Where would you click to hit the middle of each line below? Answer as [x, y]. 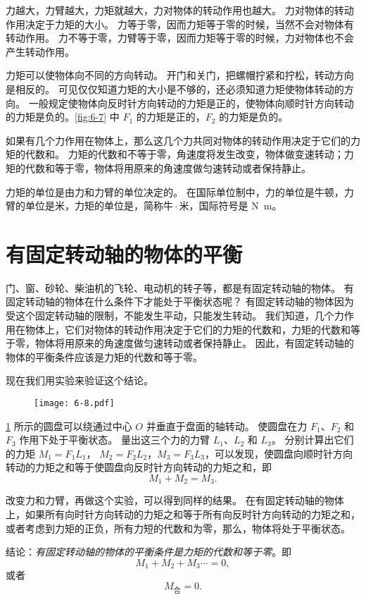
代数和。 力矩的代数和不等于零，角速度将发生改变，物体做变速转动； [184, 154]
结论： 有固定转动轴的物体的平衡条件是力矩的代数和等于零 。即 [149, 552]
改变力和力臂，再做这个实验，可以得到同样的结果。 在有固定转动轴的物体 [175, 500]
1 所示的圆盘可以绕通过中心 [69, 425]
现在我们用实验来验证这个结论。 [80, 380]
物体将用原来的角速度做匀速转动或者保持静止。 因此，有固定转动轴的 [194, 343]
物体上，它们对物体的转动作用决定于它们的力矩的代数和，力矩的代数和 [188, 329]
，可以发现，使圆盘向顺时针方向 [278, 453]
